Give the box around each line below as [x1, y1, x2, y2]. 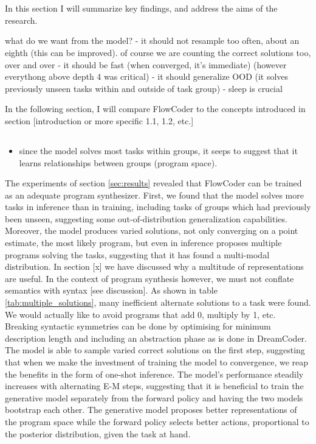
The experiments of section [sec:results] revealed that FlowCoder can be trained [5, 177, 302, 189]
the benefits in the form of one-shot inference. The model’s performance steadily [5, 367, 304, 380]
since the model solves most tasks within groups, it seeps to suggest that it [19, 144, 298, 157]
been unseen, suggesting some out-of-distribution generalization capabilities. [5, 212, 287, 225]
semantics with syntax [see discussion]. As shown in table [5, 284, 218, 297]
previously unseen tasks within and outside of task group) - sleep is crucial [5, 82, 283, 94]
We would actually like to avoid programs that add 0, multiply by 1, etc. [5, 308, 276, 320]
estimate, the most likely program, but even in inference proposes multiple [5, 236, 282, 249]
